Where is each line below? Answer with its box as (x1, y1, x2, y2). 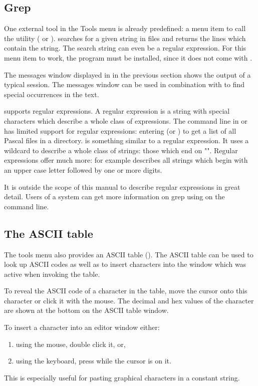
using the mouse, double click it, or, (16, 338, 126, 349)
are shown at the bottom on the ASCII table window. (4, 305, 169, 315)
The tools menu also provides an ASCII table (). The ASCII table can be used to (4, 249, 253, 259)
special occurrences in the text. (4, 89, 99, 99)
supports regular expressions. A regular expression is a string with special (4, 106, 230, 116)
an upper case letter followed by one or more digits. (4, 164, 162, 175)
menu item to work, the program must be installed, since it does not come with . (4, 52, 252, 63)
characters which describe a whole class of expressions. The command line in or (4, 115, 247, 126)
